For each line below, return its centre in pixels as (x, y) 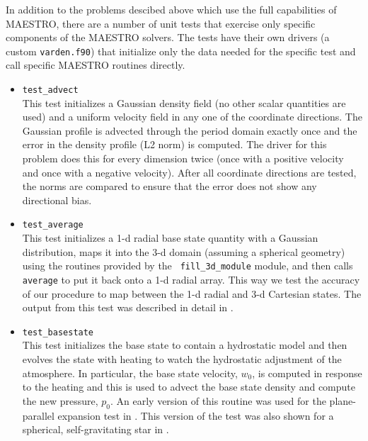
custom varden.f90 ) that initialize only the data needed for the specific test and (181, 51)
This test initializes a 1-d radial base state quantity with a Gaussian (170, 238)
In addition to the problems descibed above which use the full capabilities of (171, 9)
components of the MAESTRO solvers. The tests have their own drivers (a (168, 37)
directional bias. (57, 200)
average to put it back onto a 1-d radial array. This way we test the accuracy (191, 279)
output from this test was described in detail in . (128, 307)
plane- (343, 400)
